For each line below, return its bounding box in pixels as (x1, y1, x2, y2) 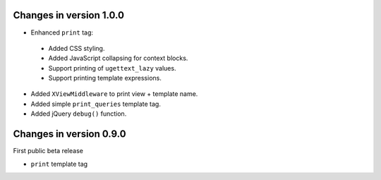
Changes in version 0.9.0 (13, 128, 126, 140)
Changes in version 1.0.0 (13, 9, 125, 21)
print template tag (30, 160, 88, 168)
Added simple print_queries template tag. (30, 100, 162, 108)
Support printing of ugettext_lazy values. (48, 64, 176, 72)
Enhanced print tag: (30, 28, 94, 37)
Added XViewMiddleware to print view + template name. (30, 90, 198, 98)
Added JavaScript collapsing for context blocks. (48, 54, 188, 63)
